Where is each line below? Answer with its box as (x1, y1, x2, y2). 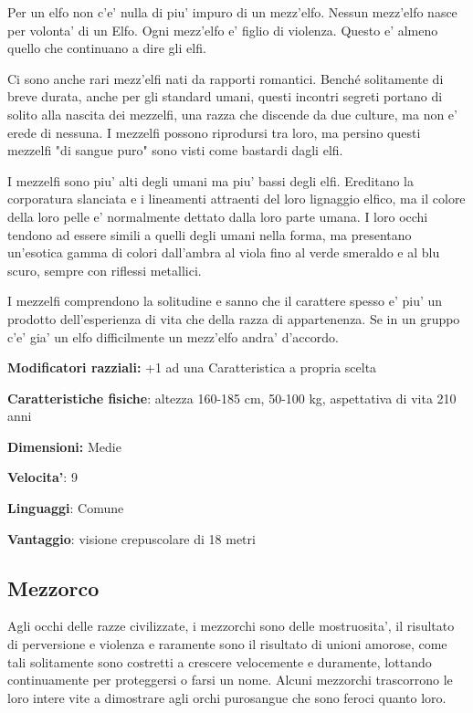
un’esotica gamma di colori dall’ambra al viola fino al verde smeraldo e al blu (7, 243, 440, 262)
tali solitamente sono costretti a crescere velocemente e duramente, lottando (7, 652, 432, 671)
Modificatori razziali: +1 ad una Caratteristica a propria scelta (7, 358, 377, 377)
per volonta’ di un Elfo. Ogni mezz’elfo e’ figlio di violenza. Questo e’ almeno (7, 20, 438, 39)
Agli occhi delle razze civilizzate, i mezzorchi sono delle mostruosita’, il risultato (7, 616, 455, 635)
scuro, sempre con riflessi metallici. (7, 260, 202, 279)
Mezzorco (7, 573, 100, 602)
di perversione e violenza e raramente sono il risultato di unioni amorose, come (7, 634, 447, 654)
